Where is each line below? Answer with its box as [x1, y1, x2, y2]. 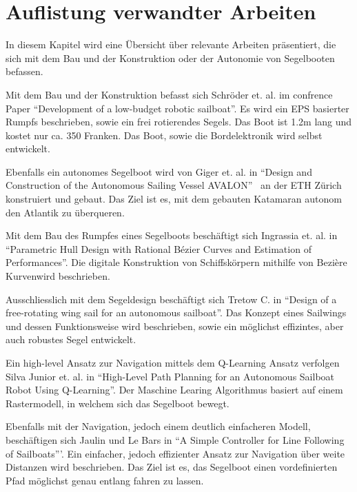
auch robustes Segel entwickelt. [6, 332, 136, 347]
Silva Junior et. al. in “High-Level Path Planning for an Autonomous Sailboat [6, 369, 335, 383]
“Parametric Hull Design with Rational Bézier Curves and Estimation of [6, 241, 312, 256]
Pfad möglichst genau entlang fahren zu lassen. [6, 473, 204, 487]
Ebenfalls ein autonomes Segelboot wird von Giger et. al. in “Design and [6, 164, 312, 178]
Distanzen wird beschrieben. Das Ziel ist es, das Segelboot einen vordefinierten [6, 460, 338, 474]
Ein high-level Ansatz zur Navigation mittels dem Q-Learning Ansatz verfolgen [6, 356, 340, 369]
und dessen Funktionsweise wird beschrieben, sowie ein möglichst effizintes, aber [6, 318, 344, 333]
